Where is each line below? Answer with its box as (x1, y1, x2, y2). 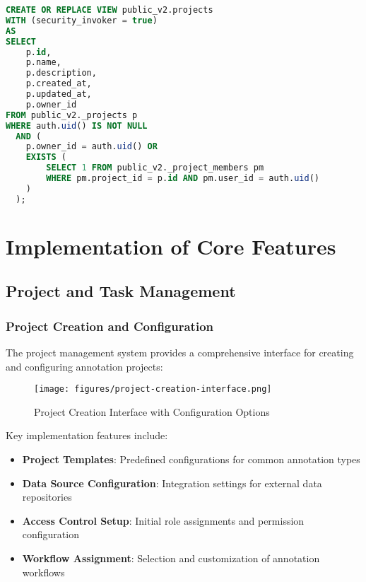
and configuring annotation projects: (6, 359, 163, 373)
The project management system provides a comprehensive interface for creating (6, 345, 354, 359)
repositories (22, 489, 72, 504)
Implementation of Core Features (6, 231, 336, 260)
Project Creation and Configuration (6, 317, 213, 334)
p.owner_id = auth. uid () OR (25, 141, 158, 152)
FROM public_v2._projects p (6, 110, 138, 120)
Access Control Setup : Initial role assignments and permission (22, 513, 305, 528)
